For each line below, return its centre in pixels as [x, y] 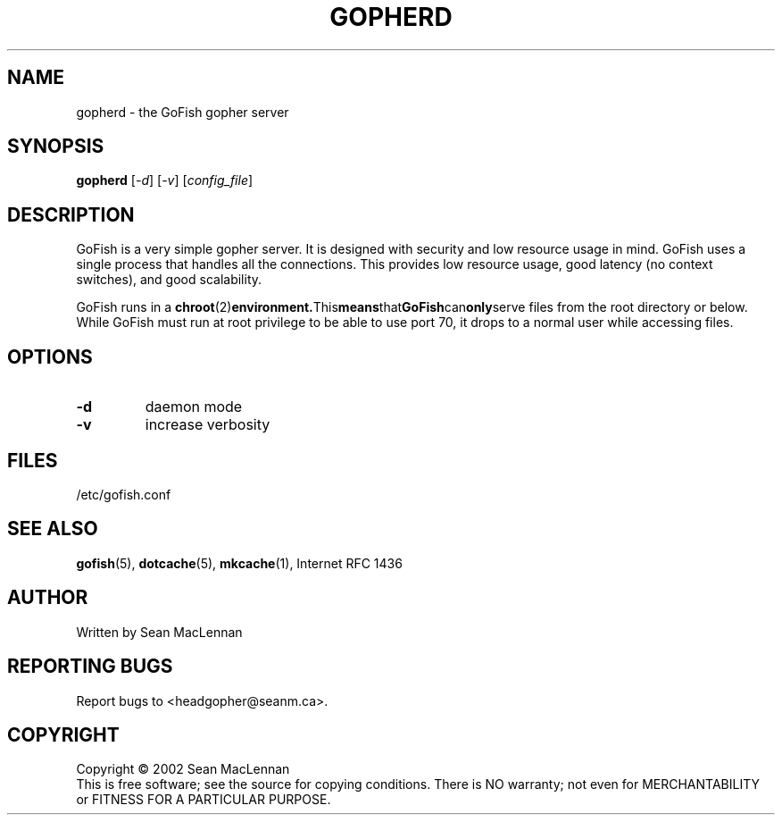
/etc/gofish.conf [124, 494]
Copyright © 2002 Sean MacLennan [183, 769]
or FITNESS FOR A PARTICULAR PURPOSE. [204, 800]
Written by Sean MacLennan [159, 632]
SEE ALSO [53, 529]
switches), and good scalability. [169, 280]
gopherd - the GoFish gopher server [183, 112]
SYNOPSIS [56, 147]
